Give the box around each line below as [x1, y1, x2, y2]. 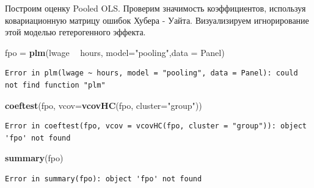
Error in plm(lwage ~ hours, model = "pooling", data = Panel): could [5, 69, 298, 78]
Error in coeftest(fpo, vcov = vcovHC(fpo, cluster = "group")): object [5, 122, 307, 131]
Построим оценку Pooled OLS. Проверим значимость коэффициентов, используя [5, 2, 306, 14]
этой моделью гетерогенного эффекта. [5, 26, 146, 38]
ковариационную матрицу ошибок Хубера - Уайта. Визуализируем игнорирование [5, 13, 309, 26]
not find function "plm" [5, 80, 106, 89]
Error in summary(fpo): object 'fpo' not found [5, 174, 202, 183]
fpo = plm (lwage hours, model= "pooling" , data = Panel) [5, 46, 225, 58]
